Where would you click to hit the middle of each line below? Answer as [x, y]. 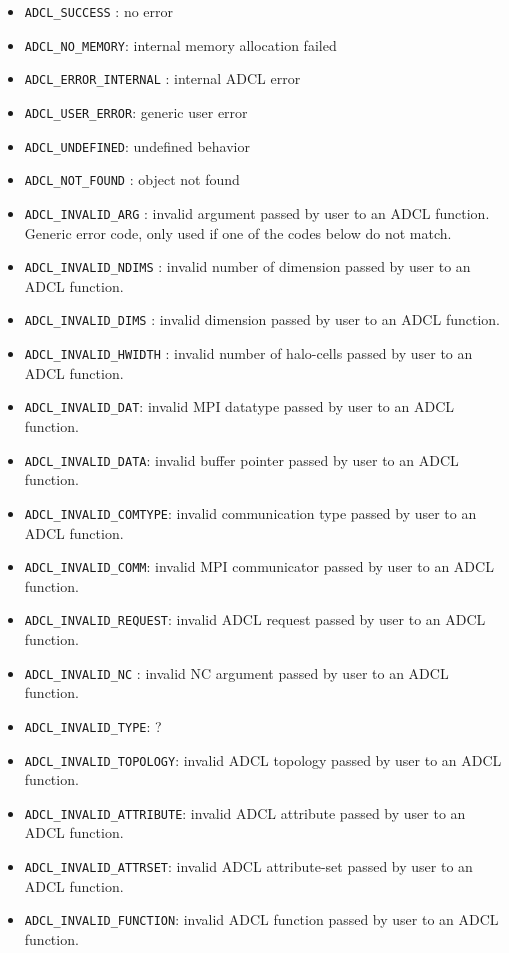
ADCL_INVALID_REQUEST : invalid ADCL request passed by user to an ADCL [255, 619]
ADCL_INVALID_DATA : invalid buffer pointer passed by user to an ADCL [241, 459]
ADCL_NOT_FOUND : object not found [132, 179]
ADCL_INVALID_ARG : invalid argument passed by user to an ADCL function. [257, 212]
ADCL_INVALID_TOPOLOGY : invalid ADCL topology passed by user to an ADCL [263, 759]
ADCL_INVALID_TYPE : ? [93, 725]
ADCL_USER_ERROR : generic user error [136, 111]
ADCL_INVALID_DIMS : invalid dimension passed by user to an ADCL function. [262, 319]
